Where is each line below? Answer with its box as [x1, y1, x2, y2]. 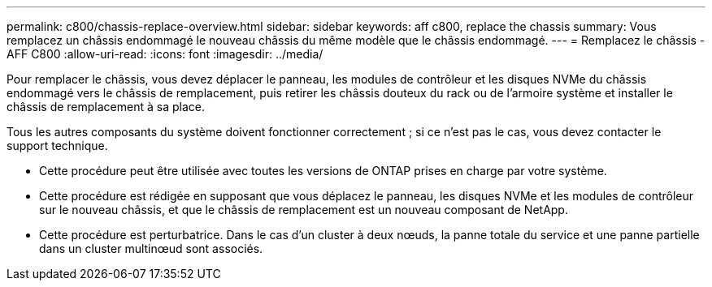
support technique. [7, 139, 108, 152]
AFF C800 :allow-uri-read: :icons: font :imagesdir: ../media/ [7, 47, 323, 61]
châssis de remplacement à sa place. [7, 100, 205, 114]
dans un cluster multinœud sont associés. [39, 242, 263, 255]
